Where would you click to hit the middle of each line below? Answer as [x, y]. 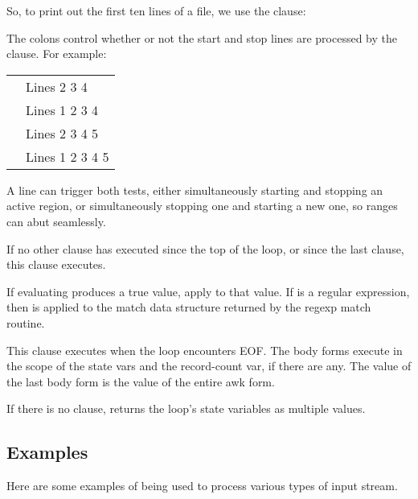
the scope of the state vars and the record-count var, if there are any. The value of [209, 366]
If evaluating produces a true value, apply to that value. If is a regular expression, [208, 291]
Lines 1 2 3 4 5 [68, 156]
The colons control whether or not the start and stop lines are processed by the [202, 37]
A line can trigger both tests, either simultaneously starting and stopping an [195, 190]
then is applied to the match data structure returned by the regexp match [189, 307]
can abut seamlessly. [56, 221]
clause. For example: [57, 54]
